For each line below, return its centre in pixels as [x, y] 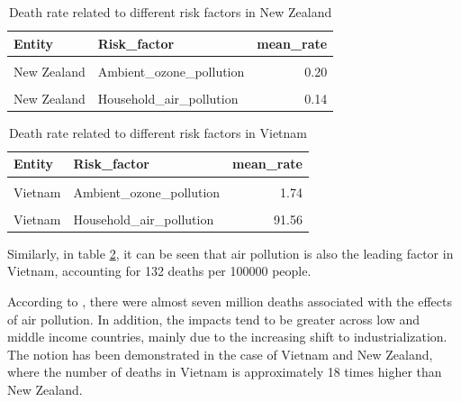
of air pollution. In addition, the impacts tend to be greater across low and [214, 319]
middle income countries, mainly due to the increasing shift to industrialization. [227, 337]
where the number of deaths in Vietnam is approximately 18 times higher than [225, 372]
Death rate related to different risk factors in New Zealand [170, 12]
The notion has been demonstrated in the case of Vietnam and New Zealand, [220, 354]
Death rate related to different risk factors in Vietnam [158, 132]
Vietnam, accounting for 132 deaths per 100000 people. [159, 271]
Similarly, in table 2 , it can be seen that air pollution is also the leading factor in [230, 253]
